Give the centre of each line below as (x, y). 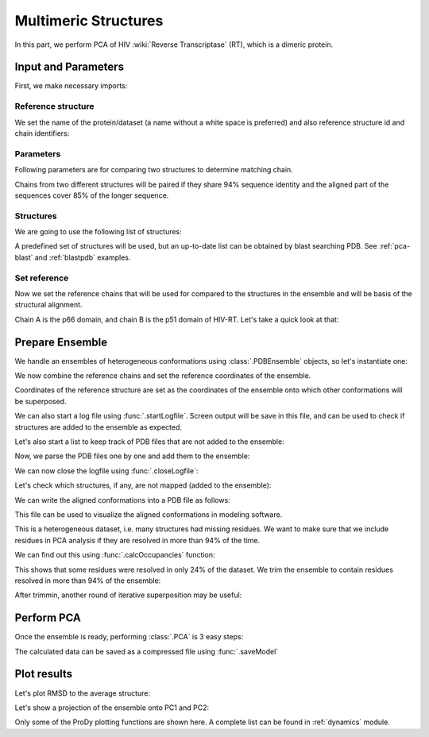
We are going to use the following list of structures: (98, 232)
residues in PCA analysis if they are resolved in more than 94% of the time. (137, 540)
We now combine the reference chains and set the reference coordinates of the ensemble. (163, 376)
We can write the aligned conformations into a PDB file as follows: (122, 500)
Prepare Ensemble (61, 342)
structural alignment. (48, 305)
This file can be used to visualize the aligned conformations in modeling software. (149, 514)
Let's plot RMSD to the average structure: (83, 693)
